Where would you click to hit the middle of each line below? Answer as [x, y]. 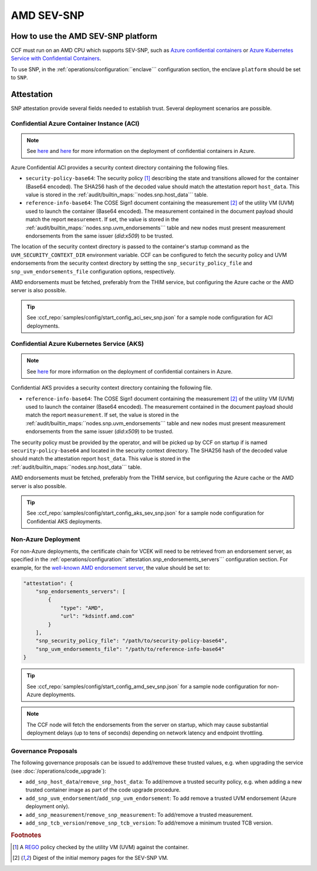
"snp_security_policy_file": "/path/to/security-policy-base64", [131, 641]
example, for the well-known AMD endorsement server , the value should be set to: [111, 568]
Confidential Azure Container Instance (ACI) [75, 124]
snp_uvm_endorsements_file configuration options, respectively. [93, 271]
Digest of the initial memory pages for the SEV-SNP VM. [100, 858]
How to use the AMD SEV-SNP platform [84, 36]
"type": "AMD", [82, 608]
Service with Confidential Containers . [56, 58]
